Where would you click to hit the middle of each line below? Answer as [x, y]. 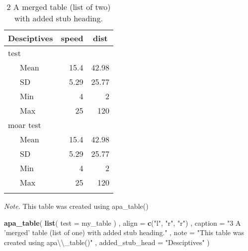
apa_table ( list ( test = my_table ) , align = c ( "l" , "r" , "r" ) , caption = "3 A [123, 222]
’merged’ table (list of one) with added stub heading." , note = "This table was [124, 232]
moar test [25, 125]
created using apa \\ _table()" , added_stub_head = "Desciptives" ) [107, 242]
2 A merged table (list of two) [59, 7]
